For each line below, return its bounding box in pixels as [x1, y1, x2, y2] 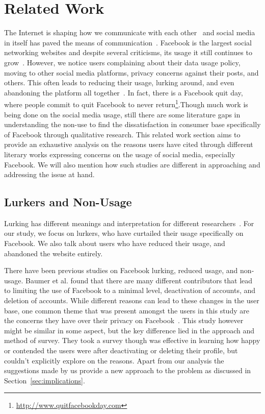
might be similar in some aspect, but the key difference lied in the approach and [4, 325, 255, 335]
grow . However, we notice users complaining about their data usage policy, [4, 57, 241, 67]
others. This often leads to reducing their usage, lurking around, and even [4, 77, 234, 88]
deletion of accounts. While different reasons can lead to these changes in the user [4, 295, 259, 306]
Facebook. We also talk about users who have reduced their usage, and [4, 238, 225, 249]
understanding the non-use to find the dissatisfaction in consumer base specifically [4, 119, 261, 130]
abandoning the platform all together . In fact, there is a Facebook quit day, [4, 87, 243, 98]
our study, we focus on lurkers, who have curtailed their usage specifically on [4, 228, 244, 238]
